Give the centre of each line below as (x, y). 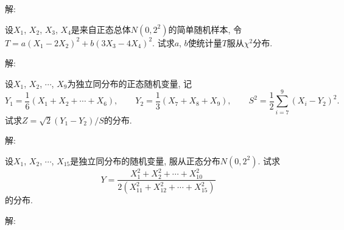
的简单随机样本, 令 (205, 29)
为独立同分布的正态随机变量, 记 (129, 83)
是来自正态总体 (101, 29)
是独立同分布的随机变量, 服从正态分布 (145, 160)
